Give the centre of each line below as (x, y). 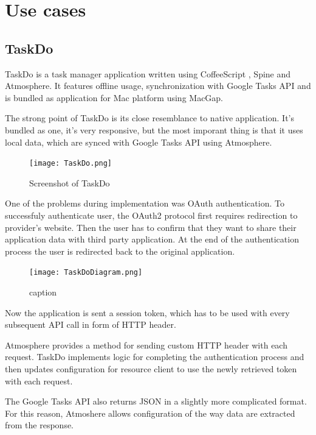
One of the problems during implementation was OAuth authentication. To (145, 203)
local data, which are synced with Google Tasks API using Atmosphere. (139, 142)
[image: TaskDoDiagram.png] (86, 273)
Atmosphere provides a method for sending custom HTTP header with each (146, 345)
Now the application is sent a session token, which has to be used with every (147, 312)
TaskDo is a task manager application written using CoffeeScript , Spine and (148, 73)
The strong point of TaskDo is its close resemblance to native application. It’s (149, 118)
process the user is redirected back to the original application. (120, 251)
